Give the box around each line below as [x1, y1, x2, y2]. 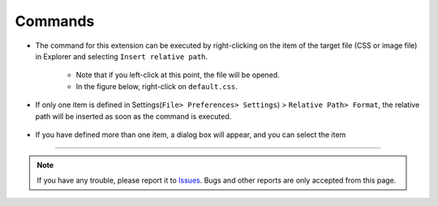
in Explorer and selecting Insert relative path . [35, 51, 208, 61]
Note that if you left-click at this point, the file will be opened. [75, 70, 280, 80]
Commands [15, 12, 95, 30]
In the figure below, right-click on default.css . [75, 81, 238, 91]
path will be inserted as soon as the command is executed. [35, 111, 232, 121]
